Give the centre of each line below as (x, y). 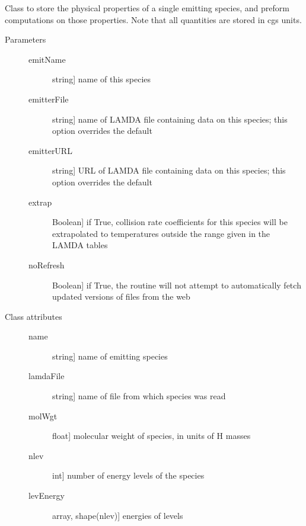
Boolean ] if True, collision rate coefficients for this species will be (170, 222)
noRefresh (47, 264)
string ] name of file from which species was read (139, 396)
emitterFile (49, 99)
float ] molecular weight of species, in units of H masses (152, 436)
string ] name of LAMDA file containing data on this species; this (170, 119)
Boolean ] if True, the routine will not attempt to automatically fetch (177, 285)
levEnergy (47, 495)
